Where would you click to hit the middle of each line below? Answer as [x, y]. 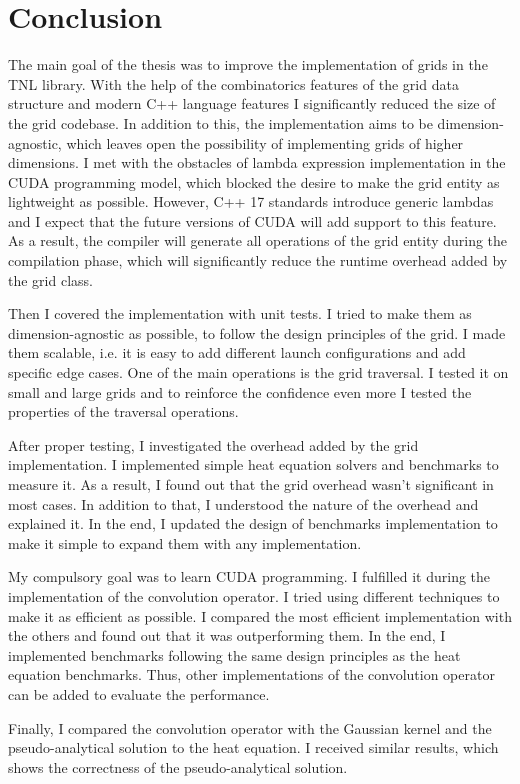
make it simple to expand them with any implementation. [185, 542]
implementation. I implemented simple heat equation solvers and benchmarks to [253, 464]
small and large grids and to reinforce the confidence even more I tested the [240, 391]
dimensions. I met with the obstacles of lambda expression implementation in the [257, 162]
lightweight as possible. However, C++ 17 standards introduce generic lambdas [251, 201]
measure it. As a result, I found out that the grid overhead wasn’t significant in [251, 484]
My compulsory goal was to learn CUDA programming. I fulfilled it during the [249, 576]
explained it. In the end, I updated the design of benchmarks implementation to [253, 523]
